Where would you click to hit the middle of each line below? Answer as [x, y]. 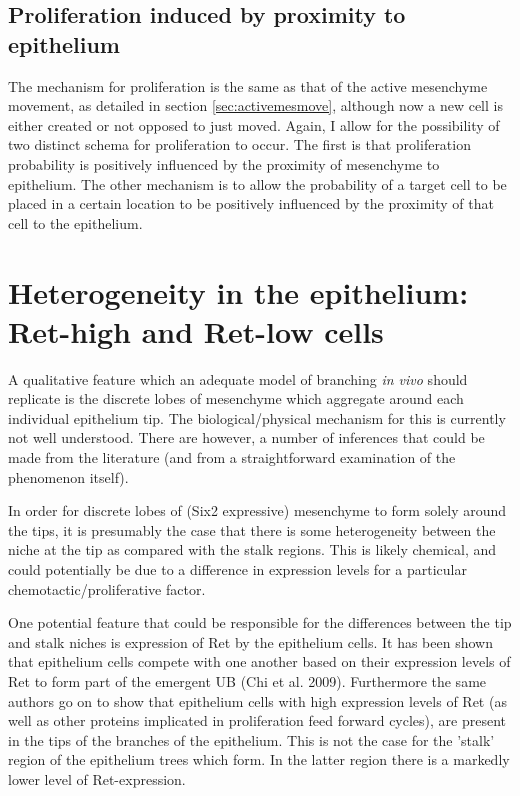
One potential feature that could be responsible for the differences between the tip [260, 622]
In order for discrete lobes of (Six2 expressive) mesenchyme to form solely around [257, 510]
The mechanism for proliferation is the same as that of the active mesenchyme [248, 85]
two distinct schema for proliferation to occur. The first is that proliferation [239, 144]
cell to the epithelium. [75, 222]
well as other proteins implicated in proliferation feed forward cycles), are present [257, 720]
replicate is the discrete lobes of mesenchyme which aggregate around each [236, 398]
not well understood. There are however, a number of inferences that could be [246, 437]
